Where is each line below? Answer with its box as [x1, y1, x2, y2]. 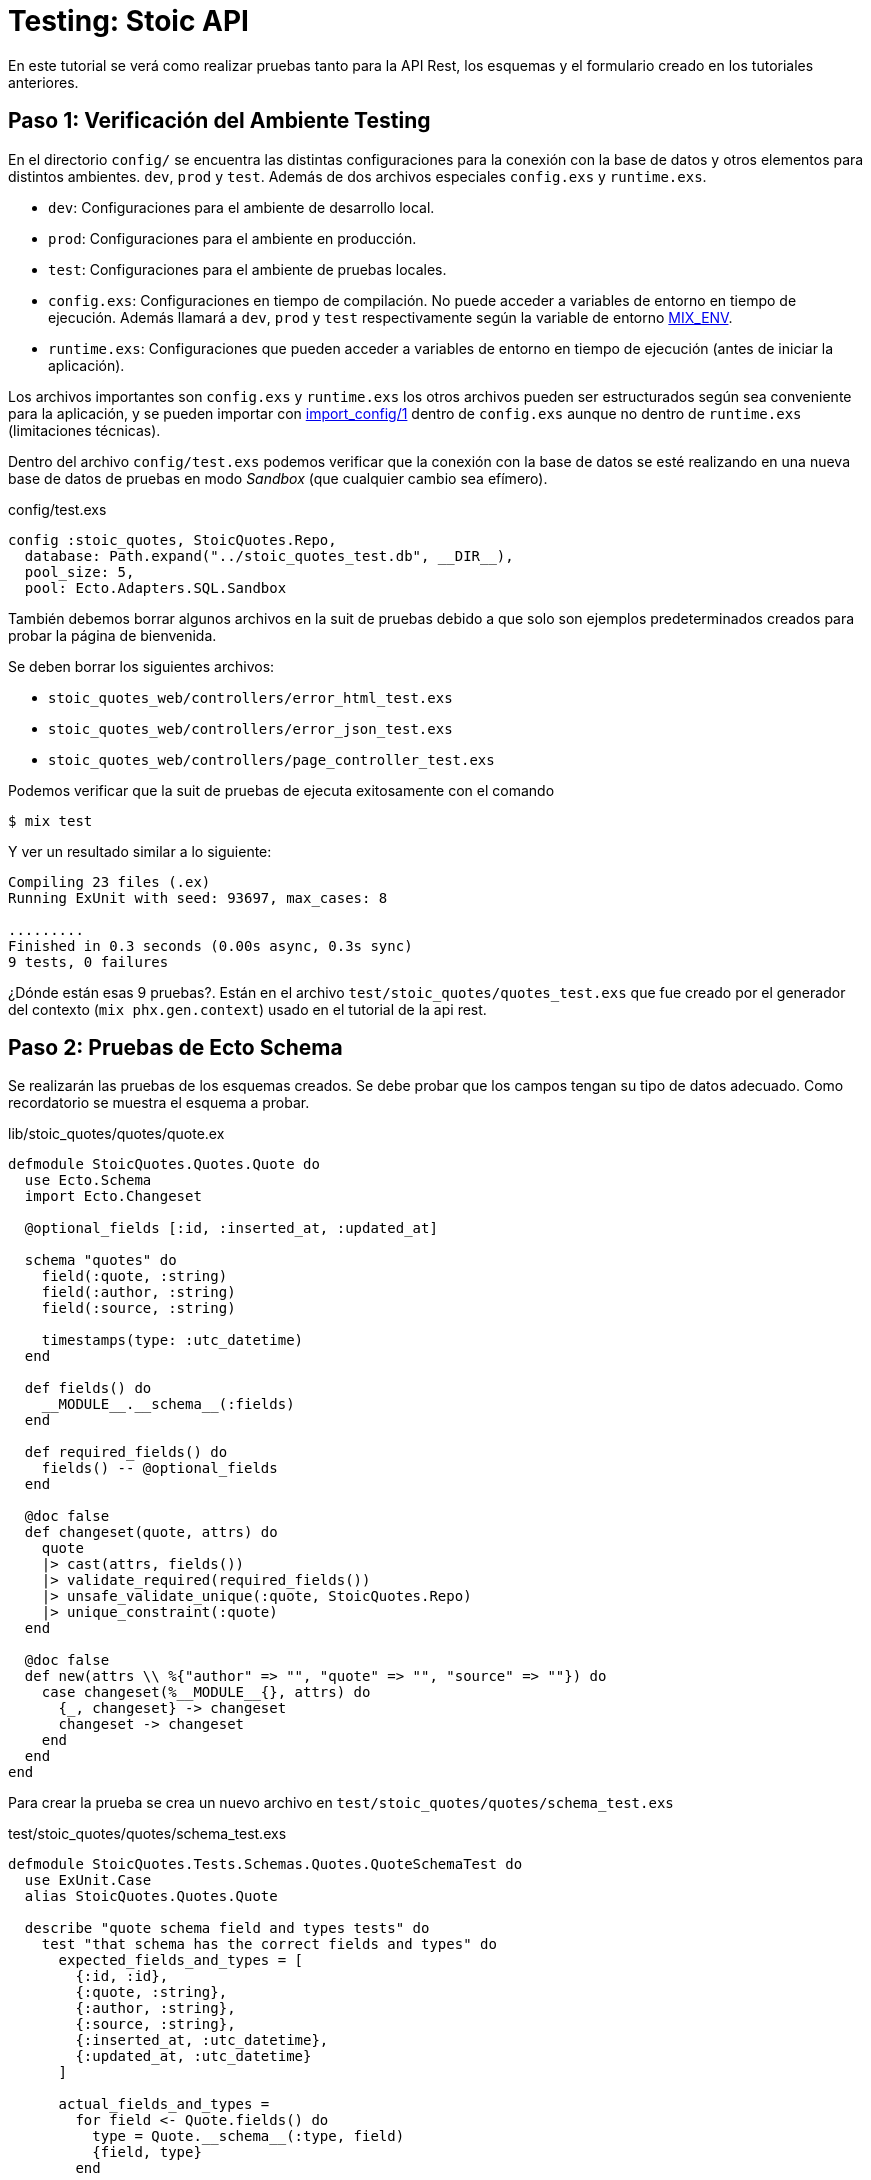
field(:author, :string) [41, 1284, 236, 1301]
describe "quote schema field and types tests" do [24, 1920, 430, 1937]
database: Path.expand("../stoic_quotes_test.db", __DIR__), [24, 547, 514, 564]
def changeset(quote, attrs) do [24, 1524, 278, 1541]
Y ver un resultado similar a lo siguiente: [8, 842, 272, 860]
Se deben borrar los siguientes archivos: [8, 657, 275, 675]
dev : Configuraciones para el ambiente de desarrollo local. [48, 198, 435, 216]
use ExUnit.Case [24, 1872, 152, 1889]
